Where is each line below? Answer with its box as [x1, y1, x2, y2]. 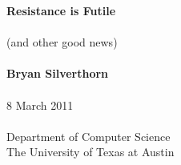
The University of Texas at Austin [6, 143, 175, 160]
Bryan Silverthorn [6, 65, 109, 82]
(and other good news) [6, 34, 118, 50]
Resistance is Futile [6, 2, 116, 18]
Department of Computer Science [6, 127, 171, 144]
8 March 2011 [6, 96, 74, 113]
